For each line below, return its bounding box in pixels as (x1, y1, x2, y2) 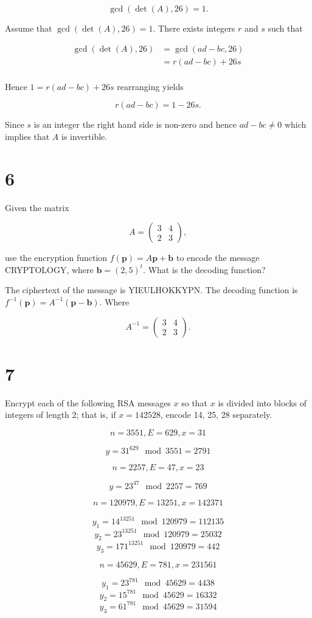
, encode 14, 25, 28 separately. (160, 408, 272, 421)
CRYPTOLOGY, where (5, 263, 94, 276)
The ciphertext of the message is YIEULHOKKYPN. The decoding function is (5, 283, 298, 296)
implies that (5, 130, 50, 142)
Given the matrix (5, 201, 69, 214)
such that (268, 22, 303, 34)
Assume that (5, 22, 52, 34)
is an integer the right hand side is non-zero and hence (33, 118, 237, 131)
